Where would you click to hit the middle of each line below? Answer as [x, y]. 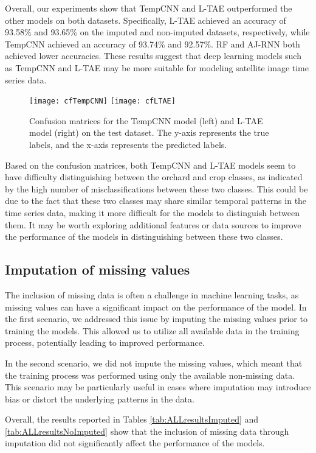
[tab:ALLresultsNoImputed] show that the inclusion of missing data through [147, 431]
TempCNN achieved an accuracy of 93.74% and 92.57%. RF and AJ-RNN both [153, 44]
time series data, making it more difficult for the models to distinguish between [153, 212]
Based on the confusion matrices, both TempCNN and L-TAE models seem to [150, 165]
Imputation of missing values [98, 269]
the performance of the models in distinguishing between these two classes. [144, 237]
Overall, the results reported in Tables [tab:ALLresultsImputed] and [132, 419]
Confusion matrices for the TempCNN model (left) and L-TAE [146, 120]
